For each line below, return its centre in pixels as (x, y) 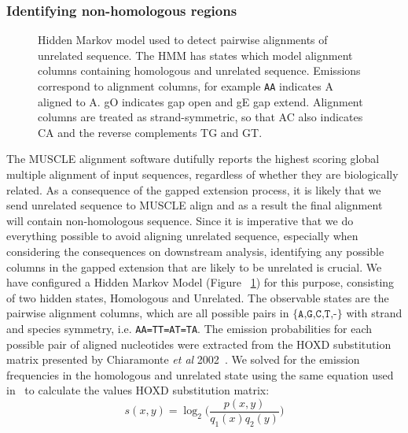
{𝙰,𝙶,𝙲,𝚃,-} (318, 315)
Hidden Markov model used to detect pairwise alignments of (183, 40)
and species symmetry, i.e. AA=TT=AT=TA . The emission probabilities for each (189, 328)
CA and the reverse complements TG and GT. (150, 132)
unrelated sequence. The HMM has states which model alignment (195, 55)
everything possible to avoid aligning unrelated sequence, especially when (182, 236)
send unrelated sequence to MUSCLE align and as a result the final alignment (195, 205)
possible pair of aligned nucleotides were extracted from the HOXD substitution (199, 344)
